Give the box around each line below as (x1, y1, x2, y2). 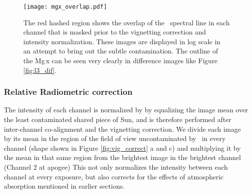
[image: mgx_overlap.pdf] (23, 3, 107, 10)
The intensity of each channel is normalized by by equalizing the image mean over (4, 105, 248, 115)
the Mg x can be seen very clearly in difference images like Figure (23, 55, 218, 66)
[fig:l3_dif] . (23, 65, 57, 75)
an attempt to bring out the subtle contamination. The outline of (23, 46, 218, 56)
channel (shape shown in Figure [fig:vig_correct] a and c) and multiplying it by (4, 142, 241, 153)
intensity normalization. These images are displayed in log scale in (23, 36, 220, 46)
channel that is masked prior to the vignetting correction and (23, 27, 206, 37)
